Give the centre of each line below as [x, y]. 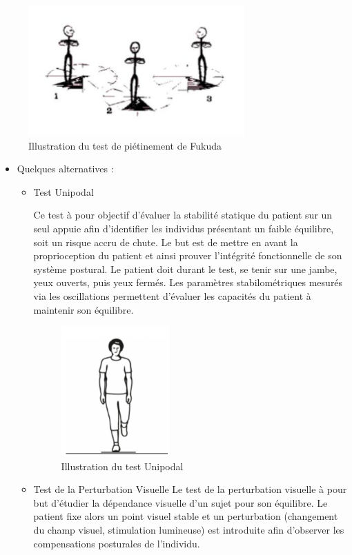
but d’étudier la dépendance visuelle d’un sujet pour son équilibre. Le [180, 502]
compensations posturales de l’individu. [117, 543]
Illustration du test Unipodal [122, 466]
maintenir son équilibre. [84, 309]
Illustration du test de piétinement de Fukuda [125, 145]
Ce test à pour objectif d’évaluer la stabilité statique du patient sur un [183, 215]
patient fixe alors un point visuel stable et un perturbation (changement [186, 516]
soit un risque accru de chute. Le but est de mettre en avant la [166, 242]
